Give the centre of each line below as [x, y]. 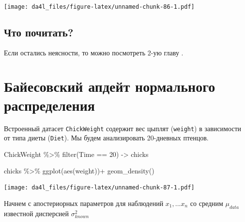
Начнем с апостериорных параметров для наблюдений [84, 203]
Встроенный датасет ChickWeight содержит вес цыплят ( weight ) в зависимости [123, 128]
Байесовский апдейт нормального [110, 86]
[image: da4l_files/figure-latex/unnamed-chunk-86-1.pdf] [99, 7]
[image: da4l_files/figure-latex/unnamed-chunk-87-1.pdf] [99, 188]
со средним [207, 203]
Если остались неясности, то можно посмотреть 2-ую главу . [94, 52]
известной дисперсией [37, 213]
